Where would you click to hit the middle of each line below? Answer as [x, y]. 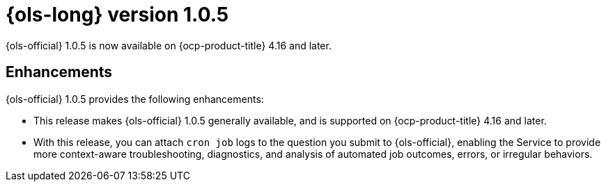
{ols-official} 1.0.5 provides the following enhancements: [135, 99]
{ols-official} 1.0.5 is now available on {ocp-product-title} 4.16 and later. [169, 45]
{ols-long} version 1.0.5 [117, 15]
